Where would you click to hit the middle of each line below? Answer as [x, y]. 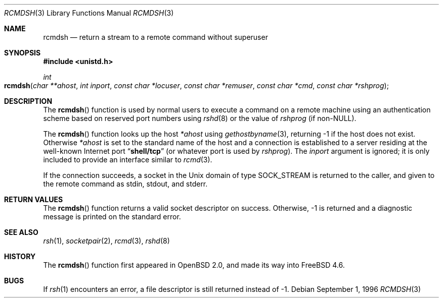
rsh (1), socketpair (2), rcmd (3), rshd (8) [106, 241]
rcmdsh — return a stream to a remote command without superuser [156, 37]
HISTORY [20, 256]
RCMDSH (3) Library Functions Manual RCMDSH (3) [89, 13]
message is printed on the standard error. [112, 217]
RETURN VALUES [34, 199]
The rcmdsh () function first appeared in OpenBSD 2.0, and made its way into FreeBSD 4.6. [194, 265]
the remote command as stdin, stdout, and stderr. [125, 184]
